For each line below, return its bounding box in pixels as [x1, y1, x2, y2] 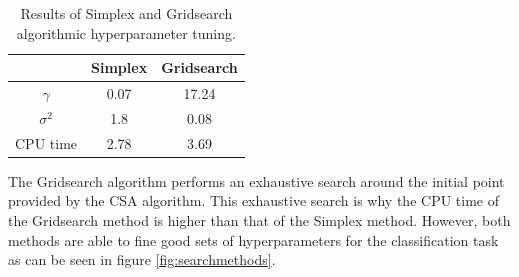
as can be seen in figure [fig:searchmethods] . [8, 249, 276, 270]
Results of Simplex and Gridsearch [20, 3, 233, 23]
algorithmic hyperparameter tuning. [16, 22, 236, 43]
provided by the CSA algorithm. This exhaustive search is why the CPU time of [8, 190, 499, 211]
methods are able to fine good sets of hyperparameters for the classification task [8, 229, 499, 250]
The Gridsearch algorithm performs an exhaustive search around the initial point [8, 170, 505, 191]
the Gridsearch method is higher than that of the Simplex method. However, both [8, 210, 511, 230]
